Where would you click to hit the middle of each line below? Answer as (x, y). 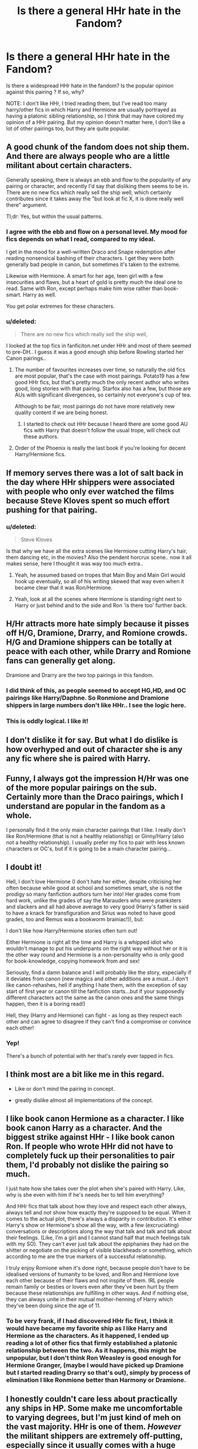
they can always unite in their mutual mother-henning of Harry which (90, 1299)
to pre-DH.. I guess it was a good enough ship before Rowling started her (95, 352)
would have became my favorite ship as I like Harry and (87, 1328)
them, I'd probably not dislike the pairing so (88, 1165)
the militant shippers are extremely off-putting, (94, 1436)
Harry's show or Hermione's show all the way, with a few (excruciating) (93, 1225)
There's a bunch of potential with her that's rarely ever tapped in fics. (90, 1056)
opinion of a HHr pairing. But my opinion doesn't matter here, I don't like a (96, 122)
